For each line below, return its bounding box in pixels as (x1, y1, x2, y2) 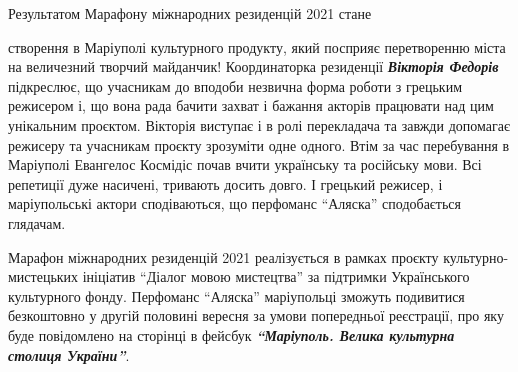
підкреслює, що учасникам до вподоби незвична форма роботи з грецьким (8, 75, 463, 96)
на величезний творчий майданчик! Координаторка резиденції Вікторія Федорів (8, 56, 499, 77)
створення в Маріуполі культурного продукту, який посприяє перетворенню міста (8, 36, 506, 57)
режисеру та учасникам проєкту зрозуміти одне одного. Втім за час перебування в (8, 134, 510, 155)
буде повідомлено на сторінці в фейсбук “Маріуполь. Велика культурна (8, 324, 455, 345)
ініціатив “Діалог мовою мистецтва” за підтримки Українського (82, 266, 470, 287)
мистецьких (8, 266, 79, 287)
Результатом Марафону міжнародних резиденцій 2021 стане (8, 3, 372, 23)
